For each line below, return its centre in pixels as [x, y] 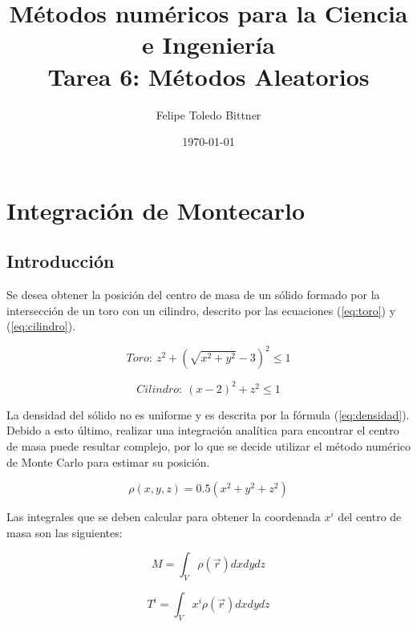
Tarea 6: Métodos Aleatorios [208, 76]
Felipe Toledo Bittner [208, 114]
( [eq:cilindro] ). [41, 326]
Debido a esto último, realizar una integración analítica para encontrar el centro [203, 430]
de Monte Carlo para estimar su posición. [108, 461]
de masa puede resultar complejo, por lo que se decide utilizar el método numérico [208, 446]
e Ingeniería [208, 44]
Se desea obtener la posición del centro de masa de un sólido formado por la [193, 295]
